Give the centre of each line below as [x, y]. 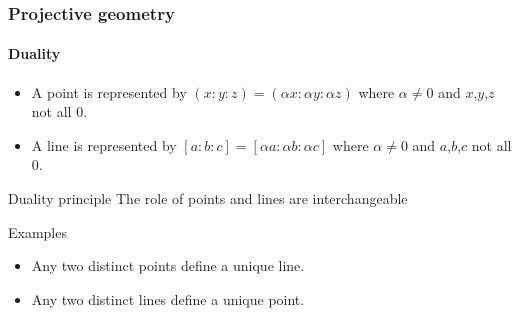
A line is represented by [104, 144]
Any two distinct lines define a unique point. [168, 298]
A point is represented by [109, 91]
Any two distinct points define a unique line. [168, 265]
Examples [37, 231]
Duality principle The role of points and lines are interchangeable [208, 198]
